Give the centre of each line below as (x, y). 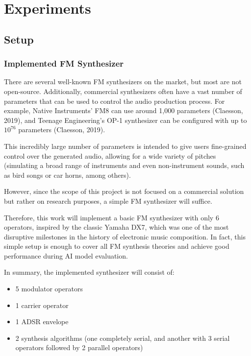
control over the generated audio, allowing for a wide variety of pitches (110, 155)
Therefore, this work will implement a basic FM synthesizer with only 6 (112, 217)
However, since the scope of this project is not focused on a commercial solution (124, 191)
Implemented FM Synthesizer (64, 63)
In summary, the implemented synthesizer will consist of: (89, 272)
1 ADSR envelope (42, 321)
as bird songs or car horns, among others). (67, 175)
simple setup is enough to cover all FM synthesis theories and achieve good (117, 246)
